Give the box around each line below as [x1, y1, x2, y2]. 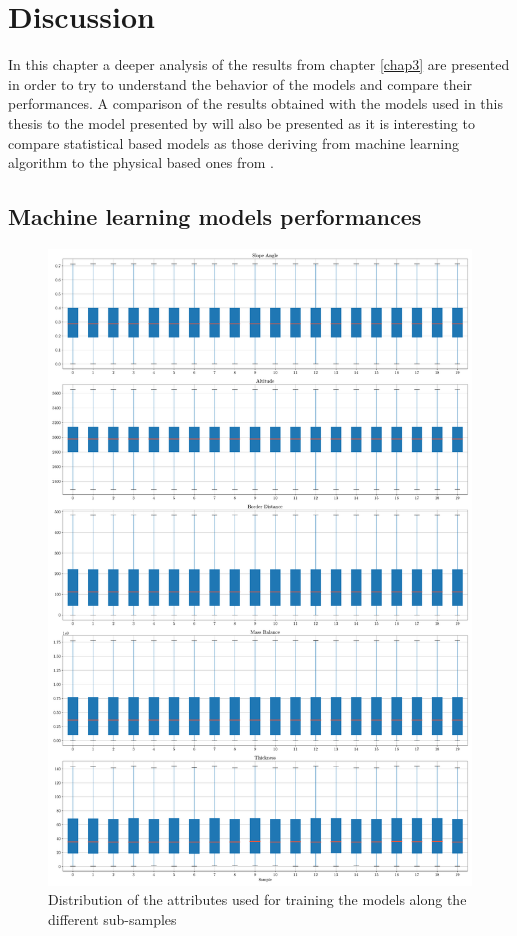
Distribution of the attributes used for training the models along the [48, 889, 467, 910]
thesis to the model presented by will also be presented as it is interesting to [8, 112, 475, 133]
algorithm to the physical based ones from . [8, 152, 274, 173]
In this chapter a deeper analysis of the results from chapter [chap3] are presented [8, 54, 510, 75]
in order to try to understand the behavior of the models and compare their [8, 73, 473, 94]
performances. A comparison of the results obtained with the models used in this [8, 93, 503, 114]
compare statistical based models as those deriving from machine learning [8, 132, 459, 153]
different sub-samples [48, 908, 177, 929]
